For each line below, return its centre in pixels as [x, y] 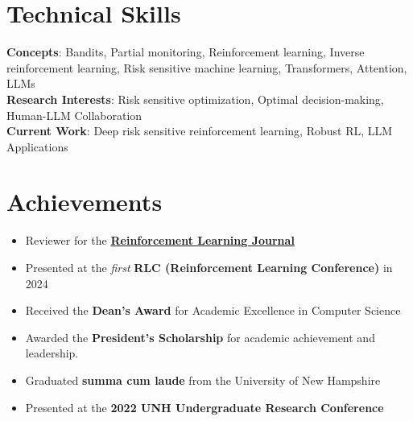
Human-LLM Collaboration [74, 115]
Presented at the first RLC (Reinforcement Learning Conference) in [209, 267]
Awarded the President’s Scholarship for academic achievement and [200, 337]
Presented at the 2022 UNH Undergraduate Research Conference [204, 407]
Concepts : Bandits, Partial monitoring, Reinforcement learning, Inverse [186, 52]
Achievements [85, 202]
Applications [37, 146]
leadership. [52, 353]
